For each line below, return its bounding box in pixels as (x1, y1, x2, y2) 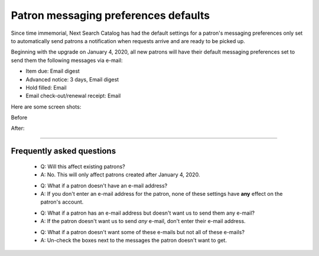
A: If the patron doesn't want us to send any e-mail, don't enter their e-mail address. (40, 218, 246, 225)
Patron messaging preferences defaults (11, 9, 210, 22)
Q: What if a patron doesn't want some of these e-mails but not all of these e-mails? (40, 228, 245, 235)
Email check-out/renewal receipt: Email (25, 92, 121, 100)
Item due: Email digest (25, 68, 80, 75)
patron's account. (40, 198, 84, 206)
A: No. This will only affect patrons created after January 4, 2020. (40, 171, 200, 178)
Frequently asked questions (11, 146, 116, 156)
